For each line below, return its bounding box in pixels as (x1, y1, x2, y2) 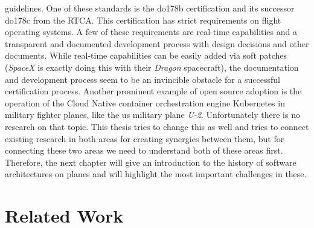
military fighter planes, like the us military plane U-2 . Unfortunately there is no (5, 108, 300, 121)
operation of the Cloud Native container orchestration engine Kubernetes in (5, 96, 285, 109)
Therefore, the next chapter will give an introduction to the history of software (5, 155, 296, 168)
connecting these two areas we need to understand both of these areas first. (5, 144, 283, 157)
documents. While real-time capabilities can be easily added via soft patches (5, 49, 287, 62)
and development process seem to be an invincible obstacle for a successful (5, 73, 280, 85)
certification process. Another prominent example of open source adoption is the (5, 85, 302, 97)
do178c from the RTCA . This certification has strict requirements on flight (5, 13, 281, 26)
